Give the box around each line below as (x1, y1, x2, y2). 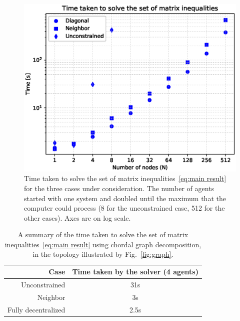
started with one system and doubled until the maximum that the (24, 193, 226, 203)
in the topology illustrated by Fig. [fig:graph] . (32, 249, 173, 259)
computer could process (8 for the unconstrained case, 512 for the (24, 203, 225, 213)
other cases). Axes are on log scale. (24, 212, 131, 223)
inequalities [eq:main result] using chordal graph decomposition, (4, 239, 201, 249)
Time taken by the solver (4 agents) (72, 266, 198, 277)
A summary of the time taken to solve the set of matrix (17, 229, 188, 240)
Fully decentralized (7, 304, 65, 314)
